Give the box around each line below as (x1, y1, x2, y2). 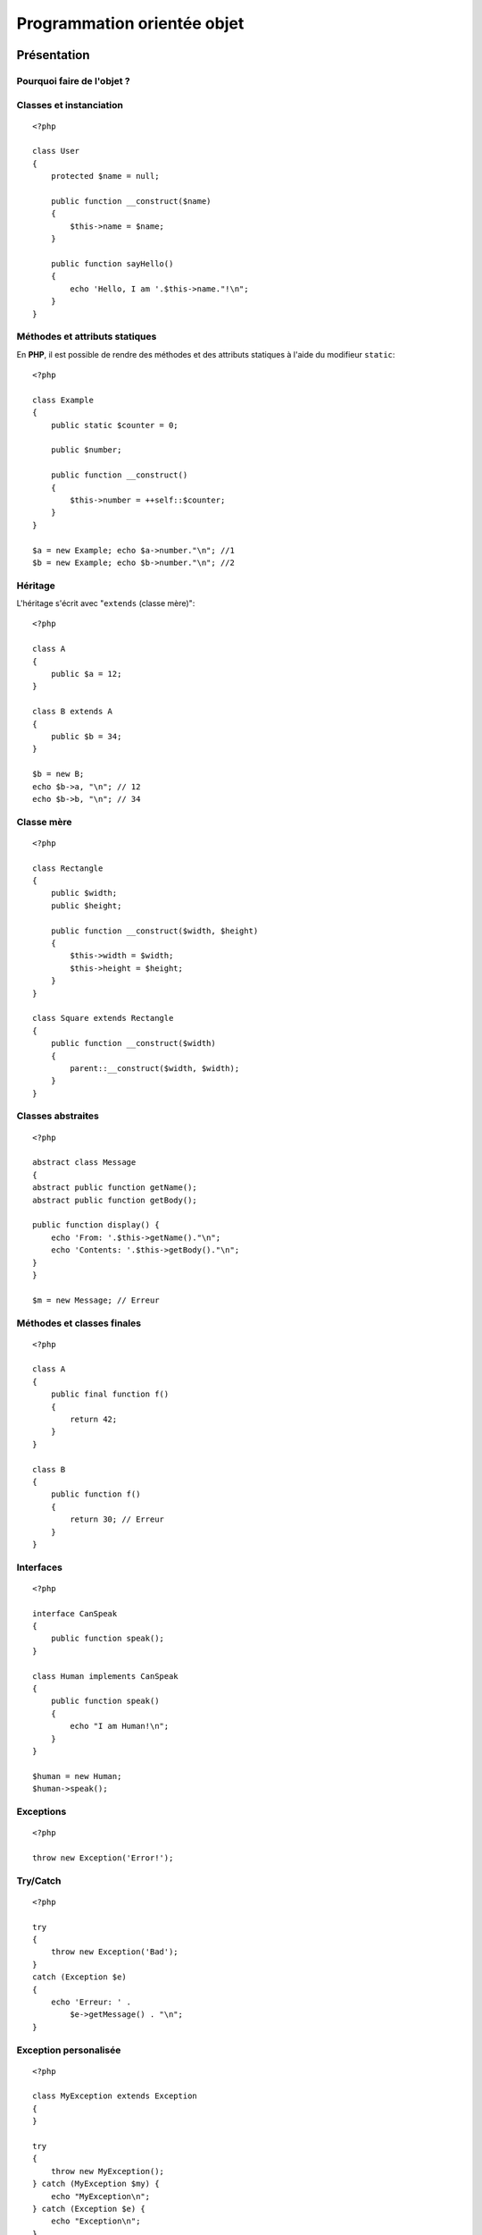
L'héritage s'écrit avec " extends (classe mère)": (16, 598, 195, 609)
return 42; (70, 1414, 118, 1425)
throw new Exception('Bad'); (50, 1947, 179, 1957)
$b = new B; (32, 769, 85, 780)
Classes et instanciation (16, 98, 124, 111)
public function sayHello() (50, 258, 174, 268)
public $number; (50, 445, 122, 455)
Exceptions (16, 1805, 67, 1818)
